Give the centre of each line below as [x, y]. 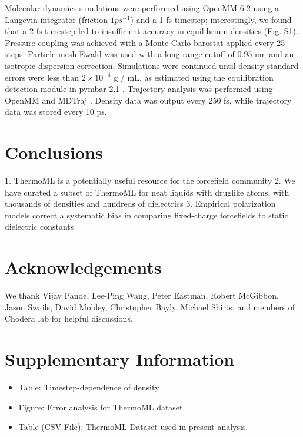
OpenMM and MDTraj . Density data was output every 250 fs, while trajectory [148, 100]
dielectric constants [39, 226]
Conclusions [54, 152]
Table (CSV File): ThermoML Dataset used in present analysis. [133, 427]
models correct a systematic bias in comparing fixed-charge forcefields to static [146, 215]
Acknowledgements [83, 267]
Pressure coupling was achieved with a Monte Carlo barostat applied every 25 [145, 42]
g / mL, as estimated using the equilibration [194, 77]
